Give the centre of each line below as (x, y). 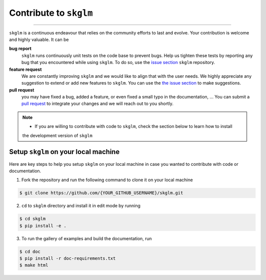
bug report (20, 49)
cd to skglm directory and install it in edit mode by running (81, 206)
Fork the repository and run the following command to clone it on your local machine (107, 180)
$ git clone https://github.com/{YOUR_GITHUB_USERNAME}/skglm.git (101, 193)
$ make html (34, 265)
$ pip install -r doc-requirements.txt (67, 259)
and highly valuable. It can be (39, 39)
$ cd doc (30, 251)
